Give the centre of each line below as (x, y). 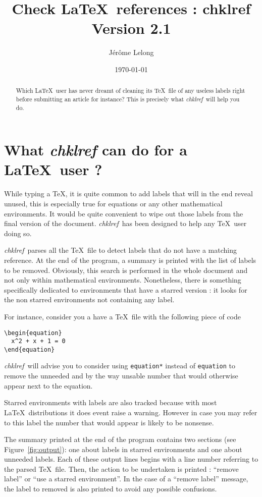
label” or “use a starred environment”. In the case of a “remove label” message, (126, 479)
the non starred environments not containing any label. (89, 299)
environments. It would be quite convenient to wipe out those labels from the (124, 213)
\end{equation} (30, 349)
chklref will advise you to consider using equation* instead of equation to (120, 366)
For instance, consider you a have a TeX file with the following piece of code (123, 316)
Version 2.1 (131, 28)
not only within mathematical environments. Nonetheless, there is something (123, 280)
